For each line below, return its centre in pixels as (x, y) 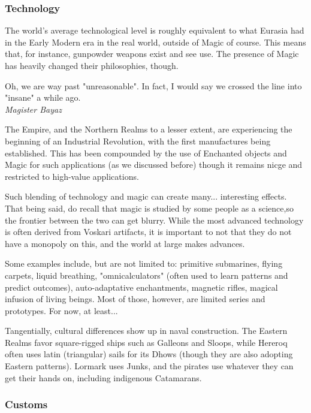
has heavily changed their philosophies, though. (92, 65)
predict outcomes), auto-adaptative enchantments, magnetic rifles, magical (141, 287)
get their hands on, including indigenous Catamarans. (103, 377)
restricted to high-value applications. (72, 176)
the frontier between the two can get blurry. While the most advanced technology (154, 220)
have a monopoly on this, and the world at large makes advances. (125, 243)
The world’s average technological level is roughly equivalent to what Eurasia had (155, 30)
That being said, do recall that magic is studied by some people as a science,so (149, 208)
